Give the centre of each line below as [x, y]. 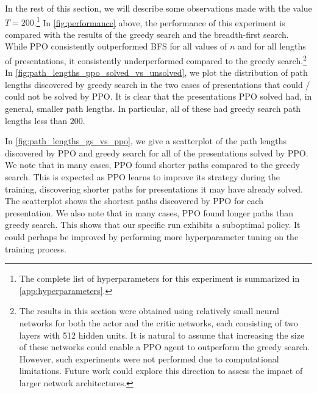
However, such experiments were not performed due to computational [149, 358]
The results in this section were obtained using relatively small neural [149, 311]
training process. [36, 248]
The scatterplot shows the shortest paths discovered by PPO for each [134, 201]
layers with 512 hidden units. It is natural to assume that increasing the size [162, 335]
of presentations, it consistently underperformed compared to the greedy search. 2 [156, 60]
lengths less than [36, 120]
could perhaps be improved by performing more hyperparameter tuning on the [152, 237]
